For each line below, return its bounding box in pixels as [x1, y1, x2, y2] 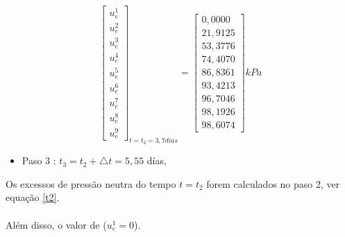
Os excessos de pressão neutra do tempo [6, 176, 176, 191]
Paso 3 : [22, 153, 56, 168]
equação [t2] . [6, 190, 60, 204]
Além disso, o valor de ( [6, 217, 107, 231]
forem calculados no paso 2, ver [206, 176, 340, 191]
